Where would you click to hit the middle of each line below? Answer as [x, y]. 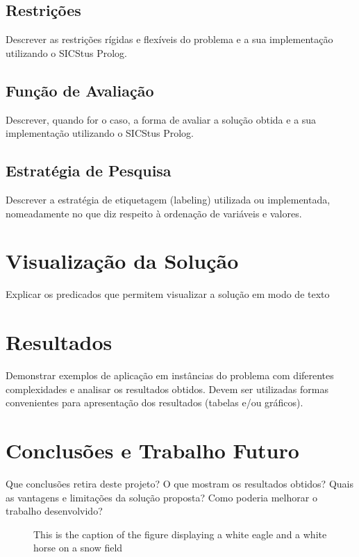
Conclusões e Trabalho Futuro [152, 450]
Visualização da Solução [122, 261]
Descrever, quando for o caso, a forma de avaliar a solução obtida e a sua [161, 119]
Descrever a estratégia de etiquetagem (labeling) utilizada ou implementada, [168, 199]
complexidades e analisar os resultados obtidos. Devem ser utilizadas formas [167, 389]
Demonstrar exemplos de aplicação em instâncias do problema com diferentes [170, 375]
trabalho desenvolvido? [54, 511]
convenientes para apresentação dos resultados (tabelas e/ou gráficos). [155, 402]
